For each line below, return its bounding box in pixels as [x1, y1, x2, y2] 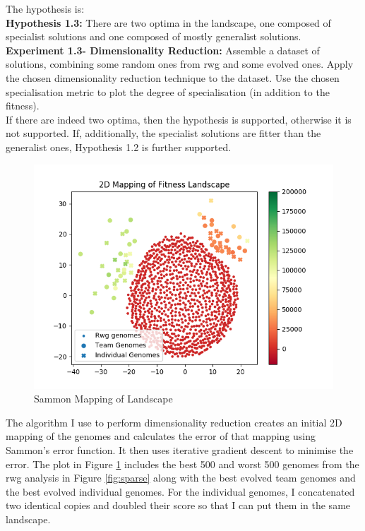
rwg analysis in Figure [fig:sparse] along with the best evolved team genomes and [6, 470, 356, 485]
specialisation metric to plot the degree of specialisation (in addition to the [6, 84, 330, 99]
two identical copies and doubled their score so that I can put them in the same [6, 498, 351, 513]
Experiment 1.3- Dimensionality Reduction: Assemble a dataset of [6, 42, 320, 57]
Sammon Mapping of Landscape [34, 391, 173, 406]
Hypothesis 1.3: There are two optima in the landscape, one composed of [6, 15, 331, 30]
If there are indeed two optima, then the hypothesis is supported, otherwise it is [6, 112, 352, 126]
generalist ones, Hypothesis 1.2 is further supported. [6, 139, 232, 154]
